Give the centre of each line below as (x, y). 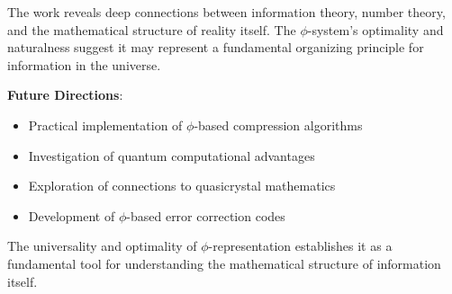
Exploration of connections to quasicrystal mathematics (182, 186)
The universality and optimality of (102, 246)
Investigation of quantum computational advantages (172, 155)
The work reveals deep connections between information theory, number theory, (226, 12)
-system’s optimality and (375, 29)
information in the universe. (84, 64)
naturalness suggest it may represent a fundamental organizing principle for (216, 47)
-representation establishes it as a (300, 246)
